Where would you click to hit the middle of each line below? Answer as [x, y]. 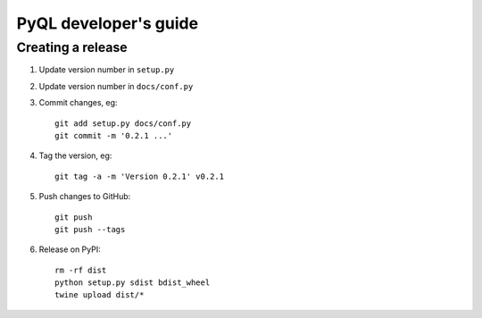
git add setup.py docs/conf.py [123, 123]
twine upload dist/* [100, 295]
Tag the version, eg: [75, 155]
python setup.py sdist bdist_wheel [133, 283]
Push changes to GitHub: [85, 197]
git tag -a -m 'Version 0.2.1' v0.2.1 [140, 176]
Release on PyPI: [70, 249]
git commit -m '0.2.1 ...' [114, 135]
